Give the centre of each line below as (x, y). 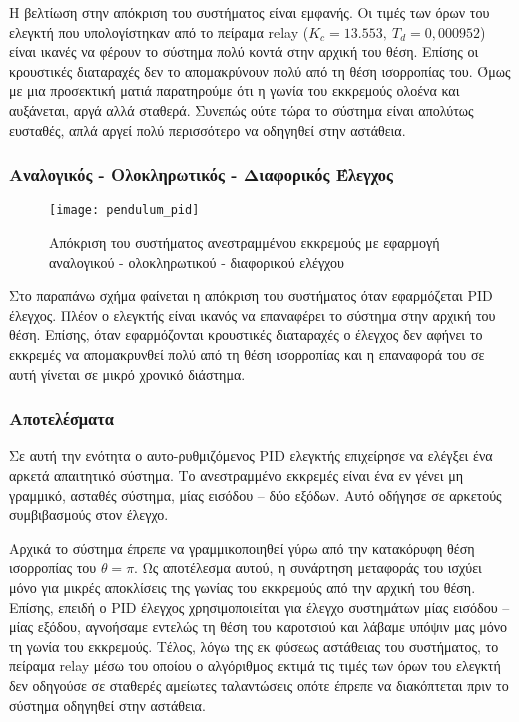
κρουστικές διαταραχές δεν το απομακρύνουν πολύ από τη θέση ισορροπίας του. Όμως (260, 70)
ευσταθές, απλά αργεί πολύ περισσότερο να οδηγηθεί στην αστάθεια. (207, 129)
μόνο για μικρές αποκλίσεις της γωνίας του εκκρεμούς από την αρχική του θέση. (242, 586)
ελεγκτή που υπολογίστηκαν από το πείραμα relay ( (159, 31)
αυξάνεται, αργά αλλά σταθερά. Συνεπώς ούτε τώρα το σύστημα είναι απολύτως (241, 109)
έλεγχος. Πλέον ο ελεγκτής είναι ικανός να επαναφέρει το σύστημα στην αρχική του (252, 314)
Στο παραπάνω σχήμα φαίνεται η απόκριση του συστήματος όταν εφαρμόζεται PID (251, 295)
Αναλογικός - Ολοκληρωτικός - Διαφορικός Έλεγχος (201, 174)
